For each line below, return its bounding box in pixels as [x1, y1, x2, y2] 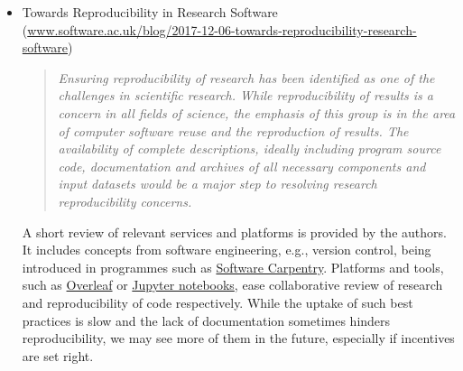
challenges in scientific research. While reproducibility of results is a [58, 86, 433, 105]
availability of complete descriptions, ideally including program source [58, 139, 441, 158]
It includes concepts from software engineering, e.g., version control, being [22, 240, 431, 259]
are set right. [22, 346, 94, 365]
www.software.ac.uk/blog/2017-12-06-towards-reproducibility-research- [27, 20, 417, 39]
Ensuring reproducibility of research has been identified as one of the [58, 68, 435, 87]
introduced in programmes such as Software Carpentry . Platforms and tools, [22, 257, 444, 276]
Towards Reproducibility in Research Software [22, 3, 278, 21]
